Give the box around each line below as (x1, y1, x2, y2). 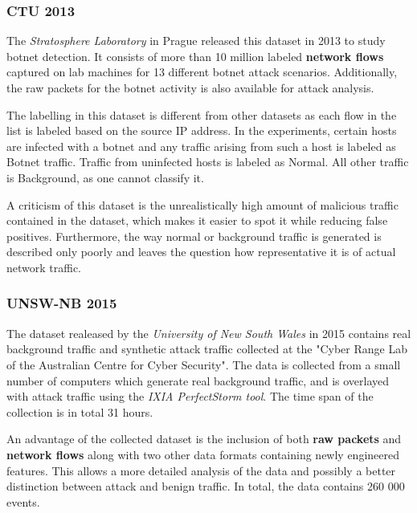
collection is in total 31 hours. (6, 403, 153, 420)
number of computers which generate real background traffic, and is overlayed (6, 372, 390, 389)
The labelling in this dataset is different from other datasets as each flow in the (6, 106, 397, 123)
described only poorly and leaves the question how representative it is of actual (6, 243, 396, 260)
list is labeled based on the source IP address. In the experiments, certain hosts (6, 122, 397, 139)
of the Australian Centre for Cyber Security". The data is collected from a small (6, 356, 401, 373)
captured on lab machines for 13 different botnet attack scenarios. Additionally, (6, 63, 398, 80)
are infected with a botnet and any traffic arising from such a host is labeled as (6, 137, 396, 154)
